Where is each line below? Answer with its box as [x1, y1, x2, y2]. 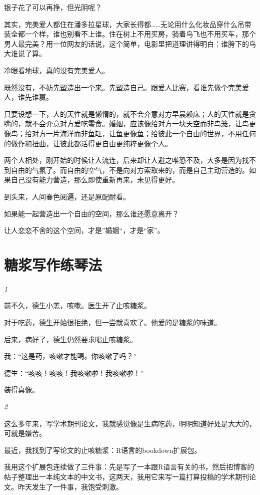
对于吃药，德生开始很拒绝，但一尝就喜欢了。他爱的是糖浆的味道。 [4, 317, 221, 327]
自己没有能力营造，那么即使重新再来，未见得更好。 [10, 174, 179, 185]
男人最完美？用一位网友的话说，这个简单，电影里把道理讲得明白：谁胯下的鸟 [4, 38, 256, 49]
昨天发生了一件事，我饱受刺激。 [17, 481, 123, 491]
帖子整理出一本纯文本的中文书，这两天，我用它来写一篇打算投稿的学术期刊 [4, 471, 249, 481]
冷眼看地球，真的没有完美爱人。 [4, 65, 109, 75]
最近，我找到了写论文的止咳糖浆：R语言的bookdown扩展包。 [4, 444, 201, 455]
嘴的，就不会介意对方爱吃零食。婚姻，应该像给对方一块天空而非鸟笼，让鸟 [4, 118, 249, 129]
